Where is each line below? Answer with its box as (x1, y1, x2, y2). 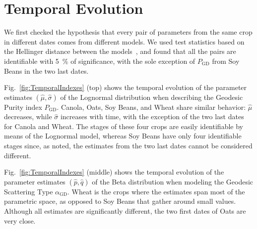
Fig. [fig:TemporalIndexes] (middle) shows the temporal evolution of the (4, 167, 224, 177)
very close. (4, 215, 36, 226)
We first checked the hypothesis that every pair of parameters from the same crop (4, 27, 253, 37)
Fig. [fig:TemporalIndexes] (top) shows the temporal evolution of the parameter (4, 82, 247, 92)
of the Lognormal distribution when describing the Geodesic (60, 92, 243, 102)
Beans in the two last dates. (4, 65, 89, 76)
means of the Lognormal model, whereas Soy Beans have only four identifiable (4, 131, 242, 141)
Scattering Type (4, 186, 53, 196)
